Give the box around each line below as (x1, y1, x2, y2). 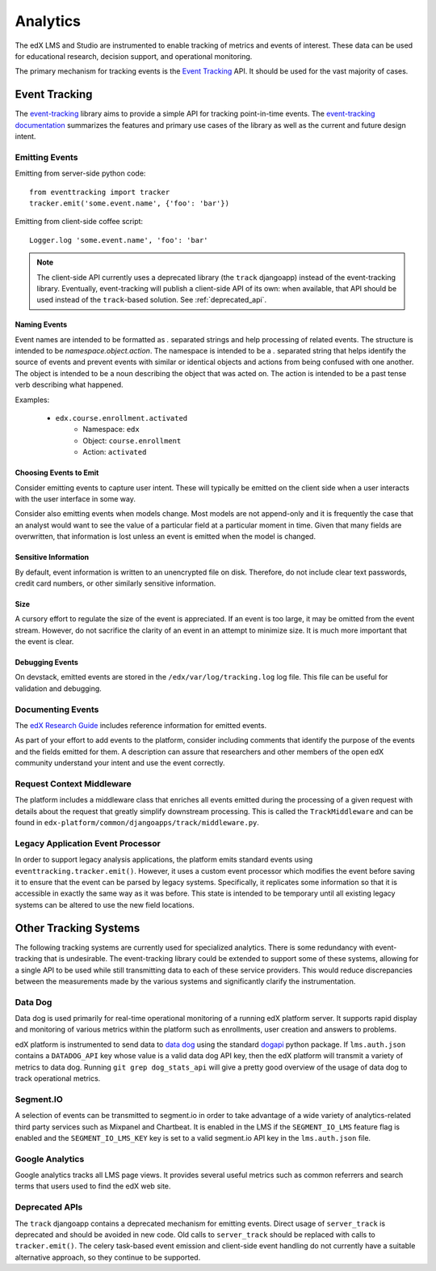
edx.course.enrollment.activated (55, 413, 188, 423)
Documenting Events (15, 704, 99, 715)
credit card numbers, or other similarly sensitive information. (15, 578, 216, 588)
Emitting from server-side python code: (15, 168, 146, 178)
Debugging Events (15, 658, 78, 667)
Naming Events (15, 320, 68, 329)
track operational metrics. (15, 1073, 101, 1083)
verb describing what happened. (15, 380, 124, 390)
